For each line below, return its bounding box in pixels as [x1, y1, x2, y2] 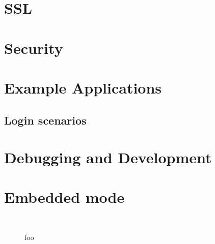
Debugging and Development [4, 147, 212, 168]
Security [4, 37, 63, 58]
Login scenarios [4, 112, 87, 128]
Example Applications [4, 77, 162, 98]
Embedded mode [4, 187, 125, 207]
